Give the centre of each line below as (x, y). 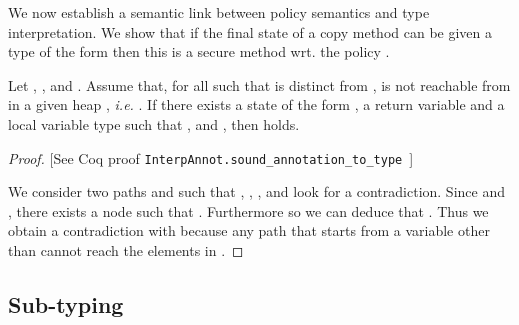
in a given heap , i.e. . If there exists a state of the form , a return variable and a (256, 104)
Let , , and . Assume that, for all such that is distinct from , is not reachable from (259, 84)
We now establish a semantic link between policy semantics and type (219, 12)
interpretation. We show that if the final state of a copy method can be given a (250, 31)
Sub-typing (66, 303)
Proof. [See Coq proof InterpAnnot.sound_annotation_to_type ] (211, 157)
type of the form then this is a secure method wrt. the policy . (199, 51)
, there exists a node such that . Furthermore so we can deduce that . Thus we (248, 210)
